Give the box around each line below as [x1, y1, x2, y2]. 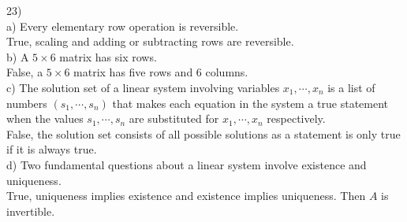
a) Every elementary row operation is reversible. [6, 17, 239, 34]
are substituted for [129, 110, 219, 127]
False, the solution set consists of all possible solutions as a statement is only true [6, 125, 401, 142]
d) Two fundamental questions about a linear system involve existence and [6, 156, 367, 172]
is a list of [327, 79, 375, 95]
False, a [6, 64, 43, 80]
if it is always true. [6, 141, 97, 157]
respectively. [267, 110, 326, 127]
